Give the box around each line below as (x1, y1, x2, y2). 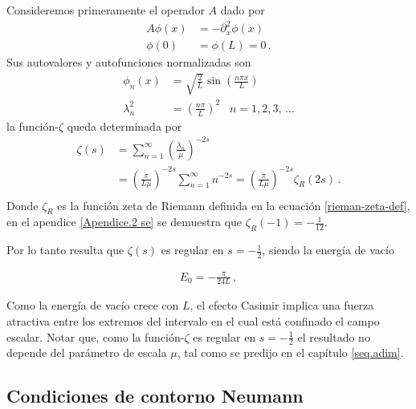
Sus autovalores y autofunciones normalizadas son (6, 54, 251, 71)
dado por (220, 2, 265, 18)
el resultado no (297, 328, 370, 345)
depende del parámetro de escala (6, 344, 167, 361)
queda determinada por (67, 117, 182, 134)
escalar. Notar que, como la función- (6, 328, 185, 345)
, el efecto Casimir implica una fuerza (190, 297, 374, 314)
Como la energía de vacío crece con (6, 297, 179, 314)
